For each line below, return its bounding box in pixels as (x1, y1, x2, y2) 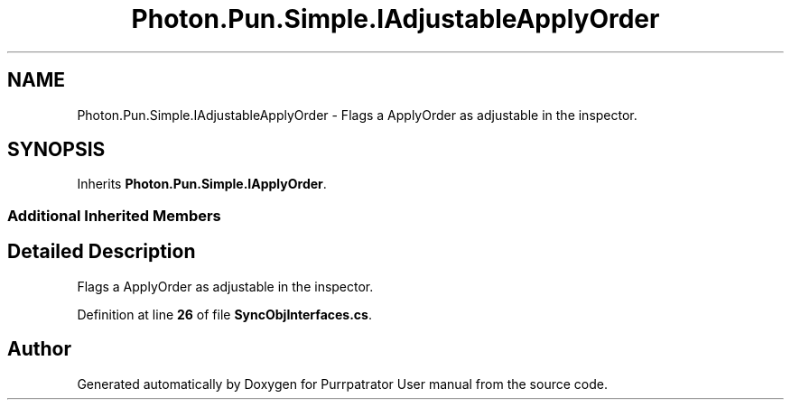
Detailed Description (7, 240, 196, 264)
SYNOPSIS (7, 138, 106, 162)
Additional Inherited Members (7, 206, 221, 225)
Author (7, 338, 71, 361)
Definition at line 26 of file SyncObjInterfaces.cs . (77, 306, 372, 322)
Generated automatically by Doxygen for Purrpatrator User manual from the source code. (77, 375, 608, 392)
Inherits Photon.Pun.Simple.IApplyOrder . (77, 176, 327, 192)
